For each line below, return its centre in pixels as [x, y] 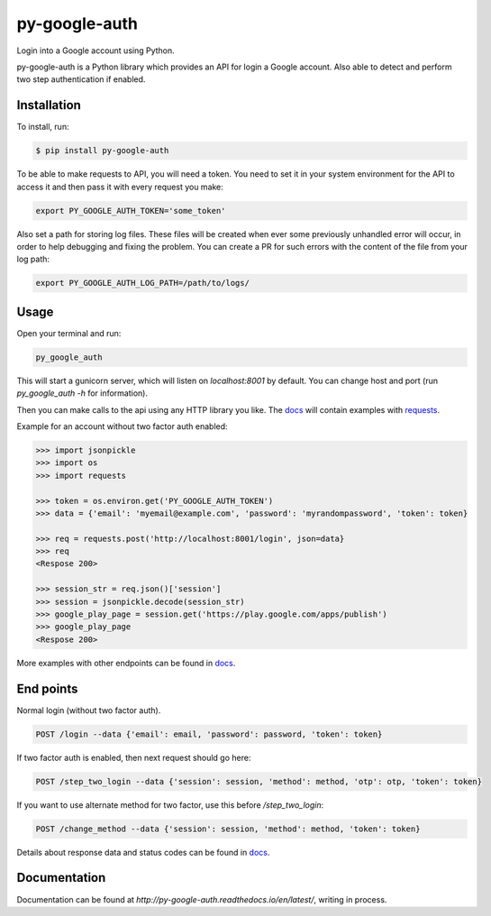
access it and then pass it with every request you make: [120, 187]
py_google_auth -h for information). [82, 393]
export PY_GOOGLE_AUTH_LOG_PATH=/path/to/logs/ [142, 283]
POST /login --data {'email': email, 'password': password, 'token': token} [209, 734]
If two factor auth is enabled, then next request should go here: [134, 757]
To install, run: [43, 127]
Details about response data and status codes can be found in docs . [143, 852]
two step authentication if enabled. [81, 79]
